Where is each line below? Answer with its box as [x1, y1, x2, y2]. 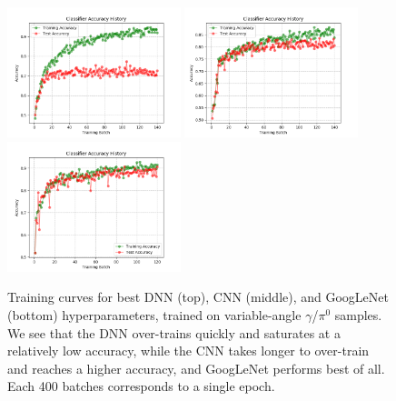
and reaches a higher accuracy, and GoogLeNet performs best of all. [7, 358, 385, 377]
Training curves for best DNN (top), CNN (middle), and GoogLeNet [7, 287, 389, 306]
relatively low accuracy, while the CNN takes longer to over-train [7, 341, 370, 360]
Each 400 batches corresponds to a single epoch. [7, 376, 275, 396]
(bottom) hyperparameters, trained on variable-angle [7, 305, 302, 324]
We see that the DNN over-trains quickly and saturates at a [7, 323, 341, 342]
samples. [334, 305, 382, 324]
